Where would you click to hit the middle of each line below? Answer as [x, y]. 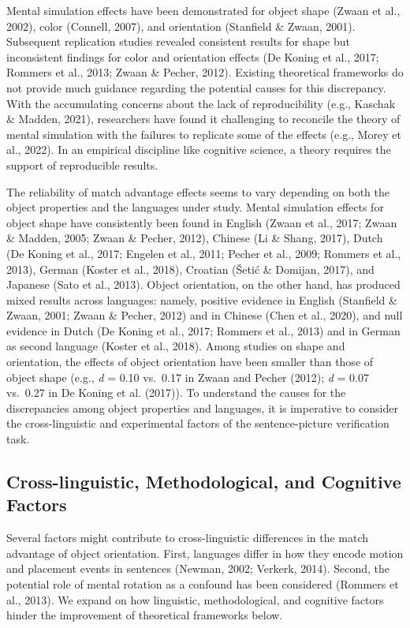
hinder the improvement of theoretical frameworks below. [145, 615]
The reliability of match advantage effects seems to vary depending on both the [198, 191]
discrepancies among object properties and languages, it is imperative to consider [202, 407]
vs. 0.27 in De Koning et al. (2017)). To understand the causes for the [176, 392]
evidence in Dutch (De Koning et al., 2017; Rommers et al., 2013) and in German [203, 330]
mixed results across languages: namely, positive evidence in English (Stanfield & [202, 299]
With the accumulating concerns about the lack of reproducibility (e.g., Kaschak [201, 103]
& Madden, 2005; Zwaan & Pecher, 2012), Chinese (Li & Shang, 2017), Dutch [195, 238]
